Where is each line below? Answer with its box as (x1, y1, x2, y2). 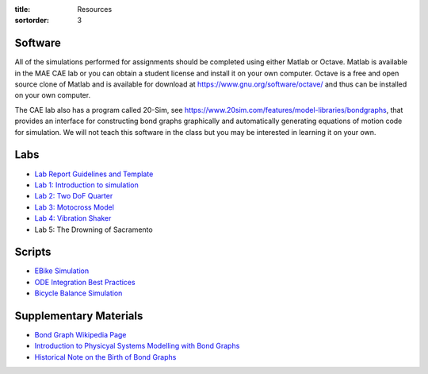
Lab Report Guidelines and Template (34, 169, 154, 179)
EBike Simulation (34, 266, 90, 276)
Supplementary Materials (14, 310, 143, 322)
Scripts (14, 245, 52, 259)
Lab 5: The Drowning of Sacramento (34, 225, 154, 234)
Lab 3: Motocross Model (34, 202, 115, 212)
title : (14, 5, 31, 13)
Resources (77, 5, 113, 13)
